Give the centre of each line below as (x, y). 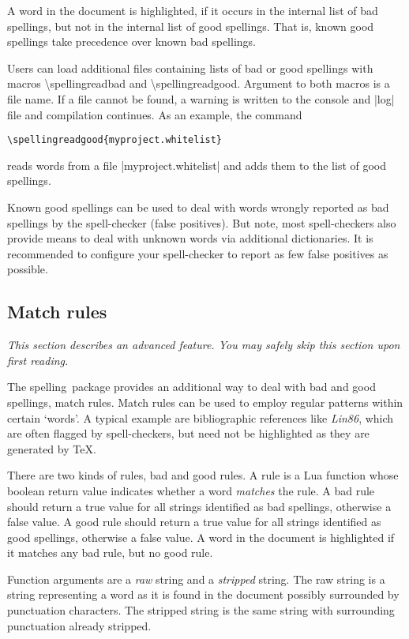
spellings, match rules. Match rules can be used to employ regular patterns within (205, 402)
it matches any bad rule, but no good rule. (110, 553)
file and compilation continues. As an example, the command (155, 114)
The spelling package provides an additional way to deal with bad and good (191, 387)
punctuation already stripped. (79, 625)
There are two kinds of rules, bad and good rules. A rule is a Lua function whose (203, 475)
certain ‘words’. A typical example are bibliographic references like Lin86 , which (201, 417)
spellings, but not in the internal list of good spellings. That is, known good (191, 26)
